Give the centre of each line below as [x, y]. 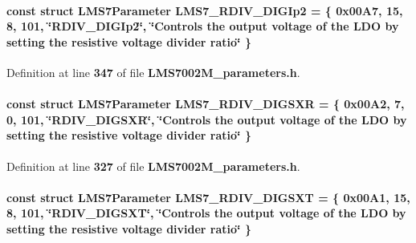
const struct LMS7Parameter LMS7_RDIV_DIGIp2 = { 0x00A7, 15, [205, 10]
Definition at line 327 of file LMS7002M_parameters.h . [153, 166]
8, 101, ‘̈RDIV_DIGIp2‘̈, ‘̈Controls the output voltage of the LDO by [203, 26]
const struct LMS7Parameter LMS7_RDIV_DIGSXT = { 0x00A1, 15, [208, 197]
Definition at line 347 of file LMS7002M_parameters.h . [153, 72]
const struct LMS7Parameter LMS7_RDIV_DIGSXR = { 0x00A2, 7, [206, 104]
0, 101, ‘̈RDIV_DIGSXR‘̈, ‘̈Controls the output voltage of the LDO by [207, 119]
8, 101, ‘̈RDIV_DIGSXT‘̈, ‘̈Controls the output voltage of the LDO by [206, 213]
